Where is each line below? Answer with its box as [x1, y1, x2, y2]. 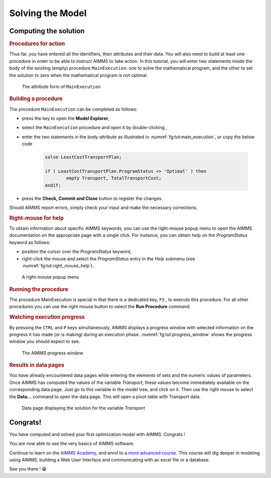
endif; [45, 182, 61, 188]
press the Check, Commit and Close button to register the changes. [22, 195, 163, 201]
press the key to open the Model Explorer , [22, 115, 110, 121]
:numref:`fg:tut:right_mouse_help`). [22, 263, 94, 269]
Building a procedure [9, 95, 63, 103]
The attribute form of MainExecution [22, 83, 101, 89]
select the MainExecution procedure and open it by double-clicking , [22, 125, 168, 131]
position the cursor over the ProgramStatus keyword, [22, 249, 132, 255]
